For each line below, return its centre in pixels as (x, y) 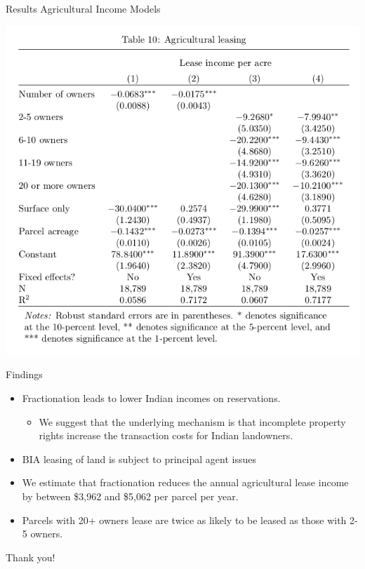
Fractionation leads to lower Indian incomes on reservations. (151, 397)
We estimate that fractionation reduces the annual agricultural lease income (185, 482)
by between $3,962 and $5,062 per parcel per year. (130, 496)
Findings (24, 374)
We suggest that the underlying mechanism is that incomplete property (192, 421)
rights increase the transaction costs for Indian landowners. (166, 435)
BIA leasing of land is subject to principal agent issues (139, 458)
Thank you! (31, 557)
